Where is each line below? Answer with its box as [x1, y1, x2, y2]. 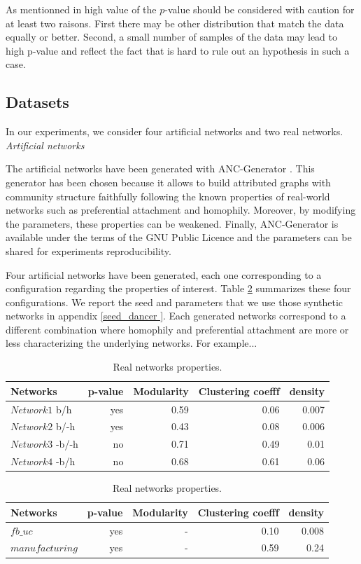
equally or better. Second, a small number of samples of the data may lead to [6, 29, 337, 44]
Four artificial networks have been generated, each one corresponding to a [6, 267, 322, 282]
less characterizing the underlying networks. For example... [6, 336, 257, 350]
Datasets [6, 91, 69, 113]
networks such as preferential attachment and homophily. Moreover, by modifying [6, 202, 356, 217]
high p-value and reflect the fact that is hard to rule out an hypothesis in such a [6, 43, 350, 57]
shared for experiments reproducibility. [6, 243, 171, 258]
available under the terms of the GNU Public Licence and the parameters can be [6, 230, 352, 245]
